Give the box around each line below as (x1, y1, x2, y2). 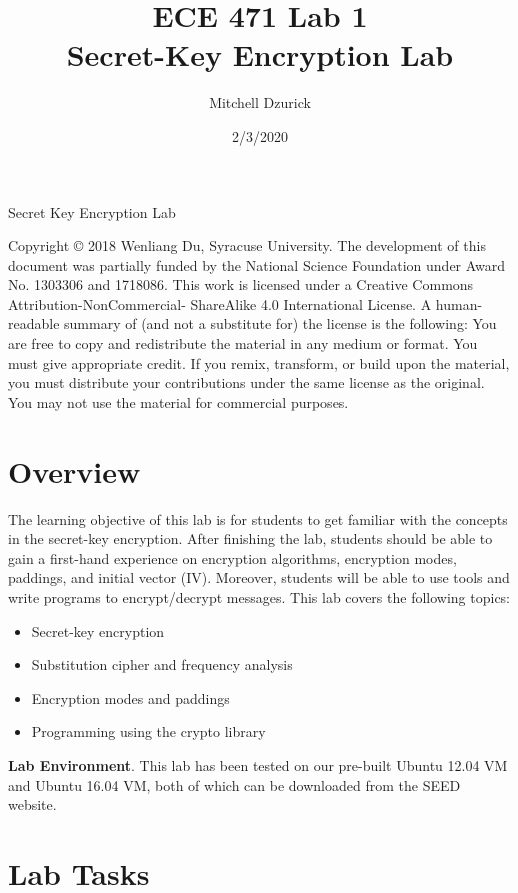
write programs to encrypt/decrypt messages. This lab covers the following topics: (8, 586, 511, 607)
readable (8, 313, 60, 334)
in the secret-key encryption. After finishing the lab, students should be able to (8, 528, 493, 549)
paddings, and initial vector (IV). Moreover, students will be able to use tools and (8, 567, 510, 588)
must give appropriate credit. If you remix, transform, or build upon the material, (8, 352, 510, 373)
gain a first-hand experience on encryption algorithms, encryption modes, (8, 547, 457, 568)
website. (8, 794, 57, 815)
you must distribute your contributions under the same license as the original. (8, 372, 485, 393)
